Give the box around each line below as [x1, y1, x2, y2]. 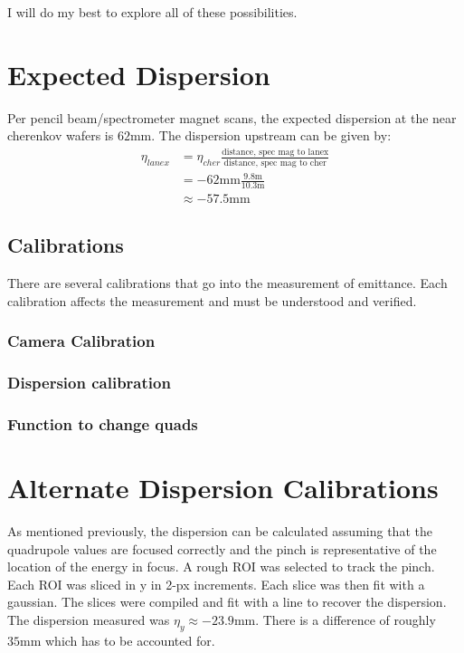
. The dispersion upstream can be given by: [151, 126, 392, 145]
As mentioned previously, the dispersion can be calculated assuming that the [7, 522, 432, 541]
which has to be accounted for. [44, 630, 215, 649]
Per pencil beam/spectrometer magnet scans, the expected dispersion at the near [7, 108, 457, 127]
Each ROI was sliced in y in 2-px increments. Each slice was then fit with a [7, 574, 425, 593]
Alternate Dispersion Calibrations [7, 469, 439, 506]
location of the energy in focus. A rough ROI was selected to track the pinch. [7, 557, 435, 576]
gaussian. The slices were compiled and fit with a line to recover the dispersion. [7, 592, 447, 611]
